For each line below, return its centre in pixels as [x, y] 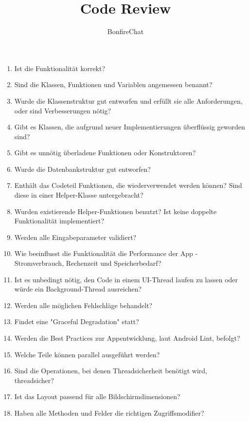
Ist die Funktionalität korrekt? [60, 68]
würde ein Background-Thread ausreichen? [78, 289]
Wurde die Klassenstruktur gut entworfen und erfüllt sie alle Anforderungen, [128, 101]
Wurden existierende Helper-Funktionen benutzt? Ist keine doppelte [116, 211]
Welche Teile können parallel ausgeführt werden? [87, 354]
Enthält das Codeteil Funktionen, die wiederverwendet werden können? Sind [128, 185]
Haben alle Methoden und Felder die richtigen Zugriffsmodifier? [109, 412]
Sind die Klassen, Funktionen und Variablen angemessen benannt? [113, 84]
